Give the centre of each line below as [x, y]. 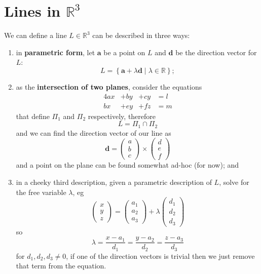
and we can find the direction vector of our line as [94, 132]
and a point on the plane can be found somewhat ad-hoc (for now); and [127, 165]
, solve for [234, 182]
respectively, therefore [122, 116]
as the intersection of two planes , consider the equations [109, 86]
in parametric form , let [55, 52]
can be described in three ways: [141, 35]
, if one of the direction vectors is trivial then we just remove [160, 256]
